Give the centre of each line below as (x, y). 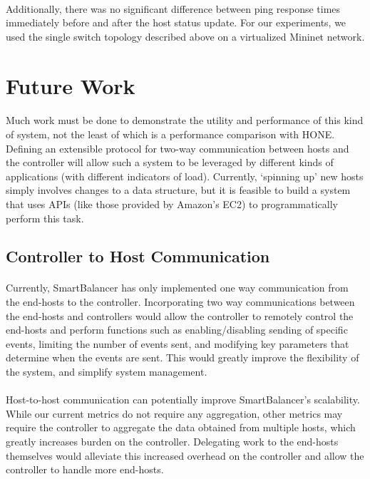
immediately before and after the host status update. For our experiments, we (176, 22)
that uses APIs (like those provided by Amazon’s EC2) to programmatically (172, 204)
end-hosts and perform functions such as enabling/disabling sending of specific (177, 330)
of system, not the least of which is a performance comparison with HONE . (170, 134)
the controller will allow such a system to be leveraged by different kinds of (170, 162)
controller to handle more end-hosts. (85, 469)
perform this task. (45, 218)
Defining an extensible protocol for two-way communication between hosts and (178, 148)
